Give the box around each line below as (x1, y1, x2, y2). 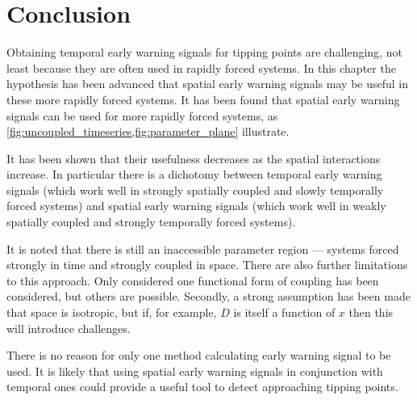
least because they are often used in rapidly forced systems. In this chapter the (6, 59, 396, 76)
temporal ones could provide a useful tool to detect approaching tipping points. (6, 378, 398, 395)
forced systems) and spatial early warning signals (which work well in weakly (6, 197, 386, 214)
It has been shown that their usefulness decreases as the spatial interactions (6, 149, 381, 166)
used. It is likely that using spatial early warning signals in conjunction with (6, 362, 383, 379)
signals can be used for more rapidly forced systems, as (6, 107, 278, 124)
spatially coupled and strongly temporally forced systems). (6, 213, 296, 230)
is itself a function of (233, 304, 336, 321)
